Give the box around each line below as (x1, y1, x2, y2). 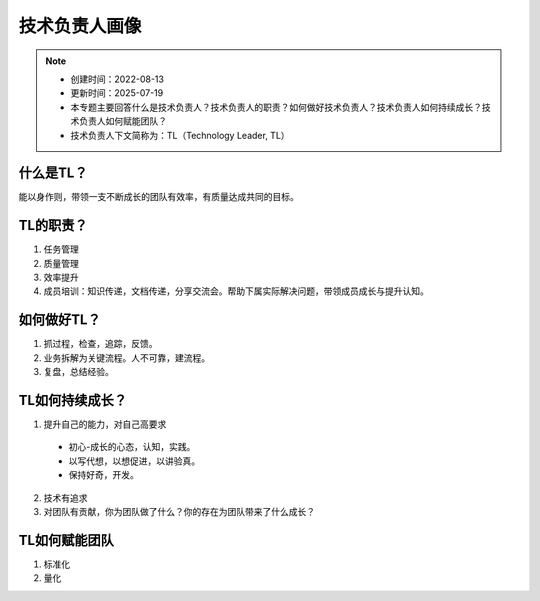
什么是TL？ (18, 165, 88, 182)
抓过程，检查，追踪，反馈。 (43, 338, 158, 350)
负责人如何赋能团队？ (78, 115, 167, 127)
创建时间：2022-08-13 (70, 73, 165, 85)
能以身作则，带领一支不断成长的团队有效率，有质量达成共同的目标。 (18, 191, 299, 203)
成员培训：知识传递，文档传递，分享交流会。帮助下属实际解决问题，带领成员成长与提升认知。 (43, 285, 429, 297)
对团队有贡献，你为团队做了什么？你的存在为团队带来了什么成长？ (43, 506, 315, 518)
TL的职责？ (18, 217, 88, 234)
